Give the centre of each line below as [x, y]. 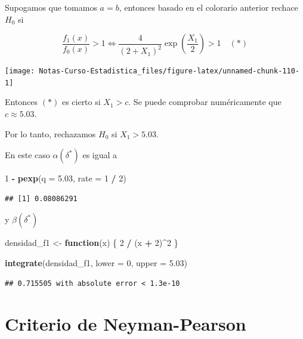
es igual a [100, 155]
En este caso [27, 155]
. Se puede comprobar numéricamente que [205, 102]
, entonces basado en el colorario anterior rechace [208, 7]
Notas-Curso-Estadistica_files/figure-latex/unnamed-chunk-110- [169, 71]
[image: [20, 71]
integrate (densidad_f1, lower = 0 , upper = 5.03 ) [96, 263]
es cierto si [81, 102]
